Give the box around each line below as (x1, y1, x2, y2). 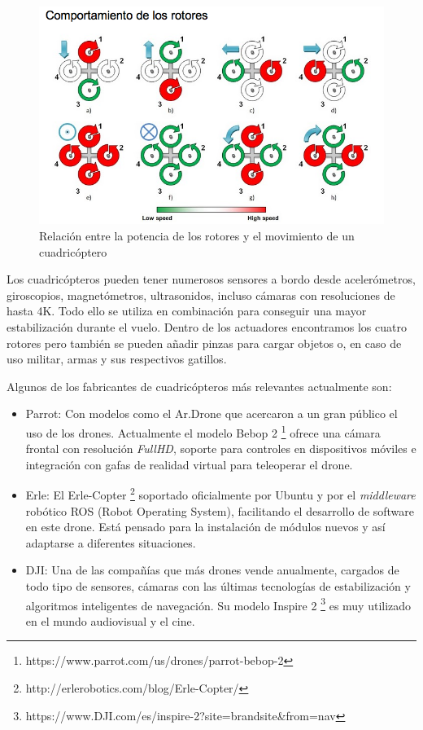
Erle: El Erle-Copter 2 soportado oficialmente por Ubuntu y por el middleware (25, 484, 416, 503)
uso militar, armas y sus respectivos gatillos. (7, 350, 227, 367)
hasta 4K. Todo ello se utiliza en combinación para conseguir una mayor (7, 302, 367, 319)
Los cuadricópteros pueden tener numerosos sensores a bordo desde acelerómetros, (7, 270, 416, 288)
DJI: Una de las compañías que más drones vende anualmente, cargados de (25, 561, 399, 578)
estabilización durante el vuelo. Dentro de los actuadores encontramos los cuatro (7, 318, 407, 335)
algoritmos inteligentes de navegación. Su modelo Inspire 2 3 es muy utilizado (25, 594, 412, 613)
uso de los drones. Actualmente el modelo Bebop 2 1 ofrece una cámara (25, 421, 381, 441)
